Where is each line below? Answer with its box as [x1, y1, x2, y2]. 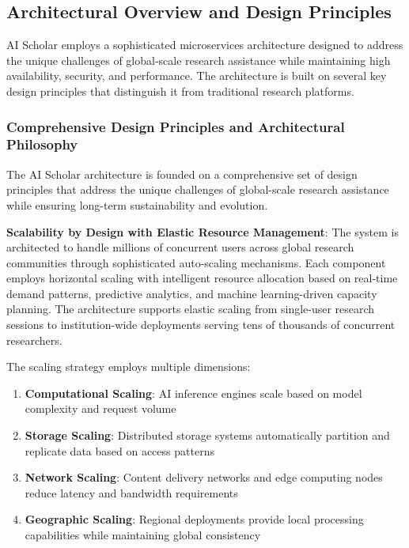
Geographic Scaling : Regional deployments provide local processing [25, 511, 364, 527]
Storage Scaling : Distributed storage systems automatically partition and [25, 427, 390, 444]
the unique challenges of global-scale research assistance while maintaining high [6, 51, 391, 68]
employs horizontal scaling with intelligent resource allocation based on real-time [6, 270, 398, 286]
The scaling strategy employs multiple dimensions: [6, 358, 251, 375]
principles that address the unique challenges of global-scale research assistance [6, 181, 389, 198]
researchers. [6, 331, 62, 348]
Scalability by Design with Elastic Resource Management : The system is [6, 223, 399, 240]
